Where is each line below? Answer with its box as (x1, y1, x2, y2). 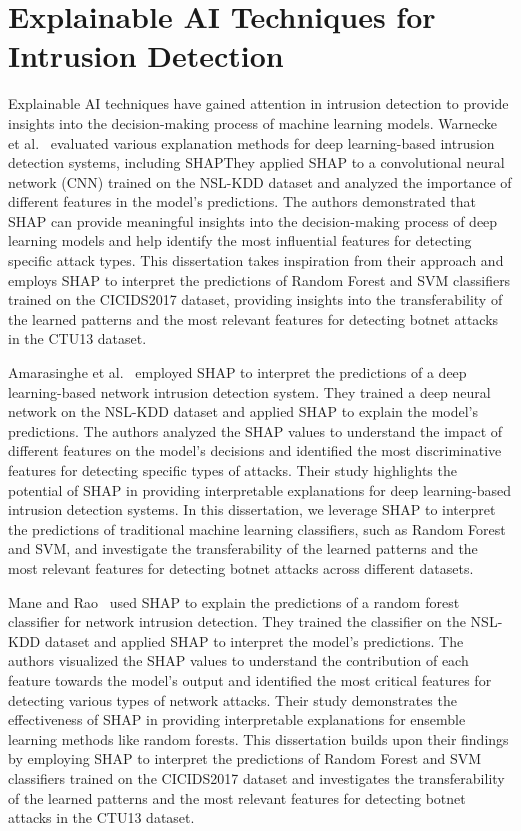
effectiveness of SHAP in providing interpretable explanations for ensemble (8, 709, 466, 730)
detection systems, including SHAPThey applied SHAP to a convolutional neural (8, 152, 505, 173)
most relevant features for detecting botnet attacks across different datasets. (8, 557, 474, 578)
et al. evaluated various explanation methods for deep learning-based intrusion (8, 132, 495, 153)
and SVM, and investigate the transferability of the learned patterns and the (8, 538, 478, 559)
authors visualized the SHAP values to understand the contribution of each (8, 650, 469, 671)
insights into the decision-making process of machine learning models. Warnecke (8, 112, 498, 133)
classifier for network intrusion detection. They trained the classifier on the (8, 611, 466, 632)
